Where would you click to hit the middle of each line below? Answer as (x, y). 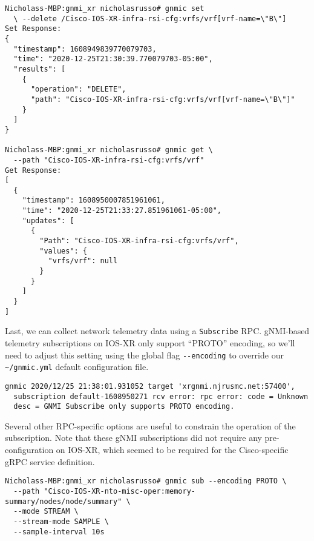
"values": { (64, 251)
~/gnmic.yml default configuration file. (77, 367)
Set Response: (33, 29)
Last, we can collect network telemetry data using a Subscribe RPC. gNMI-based (157, 331)
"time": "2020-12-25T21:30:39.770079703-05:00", (113, 59)
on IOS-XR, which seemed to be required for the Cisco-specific (172, 450)
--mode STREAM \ (46, 512)
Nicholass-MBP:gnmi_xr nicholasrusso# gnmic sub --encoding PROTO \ (146, 481)
